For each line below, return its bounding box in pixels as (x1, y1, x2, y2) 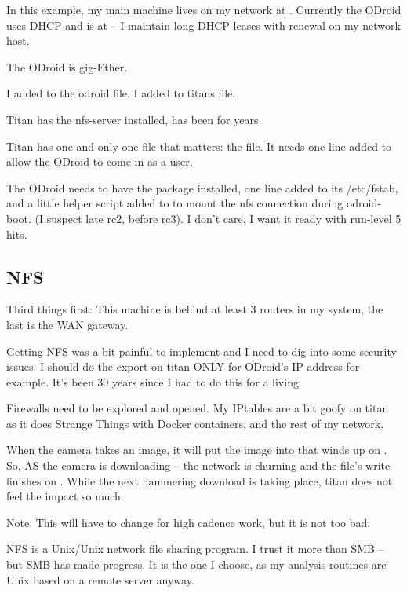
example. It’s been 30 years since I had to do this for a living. (6, 373, 302, 390)
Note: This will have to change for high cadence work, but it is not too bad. (6, 514, 371, 530)
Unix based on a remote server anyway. (6, 571, 194, 588)
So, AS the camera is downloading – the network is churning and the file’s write (6, 457, 391, 474)
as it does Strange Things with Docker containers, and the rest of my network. (6, 415, 384, 431)
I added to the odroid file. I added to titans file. (6, 85, 236, 101)
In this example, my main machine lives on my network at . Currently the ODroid (6, 2, 402, 17)
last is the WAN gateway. (6, 316, 129, 332)
